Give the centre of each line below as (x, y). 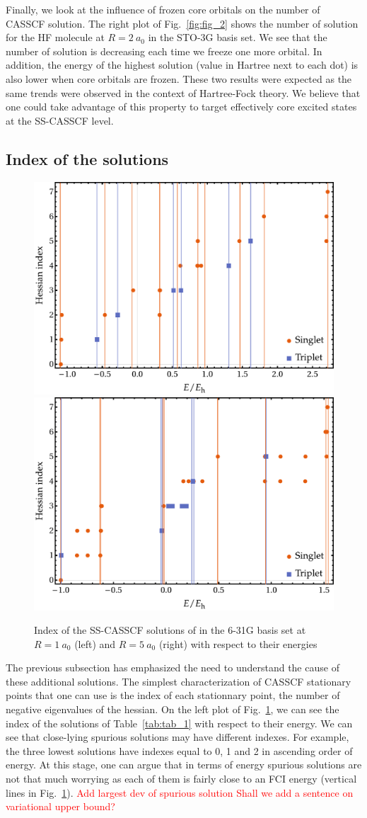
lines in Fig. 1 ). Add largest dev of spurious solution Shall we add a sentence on (180, 792)
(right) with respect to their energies (238, 643)
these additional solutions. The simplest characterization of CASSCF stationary (179, 681)
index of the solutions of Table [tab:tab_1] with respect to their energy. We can (179, 723)
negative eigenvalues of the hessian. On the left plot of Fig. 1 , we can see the (173, 709)
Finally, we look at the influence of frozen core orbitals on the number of (163, 9)
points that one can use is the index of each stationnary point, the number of (173, 695)
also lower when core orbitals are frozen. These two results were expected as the (179, 78)
